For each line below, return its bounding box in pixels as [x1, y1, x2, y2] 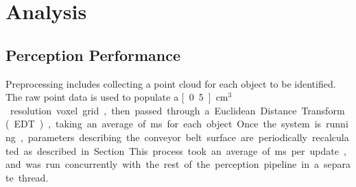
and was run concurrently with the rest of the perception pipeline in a [5, 157, 319, 171]
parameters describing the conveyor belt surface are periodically [27, 129, 307, 144]
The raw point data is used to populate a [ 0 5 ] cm [5, 90, 228, 104]
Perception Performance [5, 44, 181, 65]
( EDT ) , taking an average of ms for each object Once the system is [5, 116, 322, 131]
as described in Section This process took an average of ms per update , [23, 143, 346, 158]
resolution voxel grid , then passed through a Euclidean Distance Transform [10, 103, 345, 117]
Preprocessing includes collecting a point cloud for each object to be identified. [5, 76, 336, 90]
